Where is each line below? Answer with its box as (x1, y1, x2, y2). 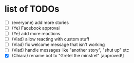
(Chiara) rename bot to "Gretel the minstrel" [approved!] (11, 53, 124, 59)
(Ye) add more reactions (11, 31, 60, 37)
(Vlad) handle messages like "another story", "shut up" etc (11, 47, 130, 53)
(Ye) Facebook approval (11, 25, 60, 31)
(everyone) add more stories (11, 20, 69, 25)
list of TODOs (4, 3, 59, 15)
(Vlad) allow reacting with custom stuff (11, 36, 90, 42)
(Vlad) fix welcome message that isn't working (11, 42, 105, 47)
